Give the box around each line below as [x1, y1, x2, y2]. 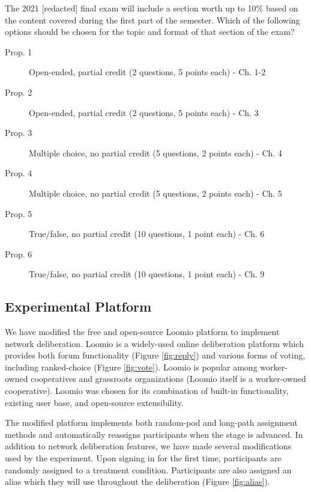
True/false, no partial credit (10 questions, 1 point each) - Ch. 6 [29, 227, 265, 240]
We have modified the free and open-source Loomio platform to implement [5, 325, 280, 338]
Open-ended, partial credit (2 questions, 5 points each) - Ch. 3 [29, 106, 259, 118]
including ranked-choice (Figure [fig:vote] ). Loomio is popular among [5, 360, 258, 373]
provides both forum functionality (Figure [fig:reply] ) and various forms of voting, [5, 349, 306, 361]
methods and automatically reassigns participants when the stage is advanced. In [5, 428, 303, 440]
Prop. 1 [5, 45, 32, 58]
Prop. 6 [5, 247, 32, 260]
